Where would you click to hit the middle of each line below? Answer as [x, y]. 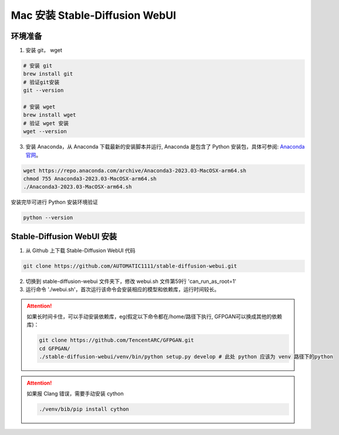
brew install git [48, 74]
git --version [43, 90]
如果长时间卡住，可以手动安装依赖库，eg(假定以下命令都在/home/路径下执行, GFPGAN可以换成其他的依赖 [155, 316]
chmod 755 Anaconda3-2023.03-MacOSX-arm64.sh [90, 178]
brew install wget [50, 115]
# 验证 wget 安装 [46, 123]
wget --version [45, 131]
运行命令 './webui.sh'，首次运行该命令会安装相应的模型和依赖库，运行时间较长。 [122, 289]
